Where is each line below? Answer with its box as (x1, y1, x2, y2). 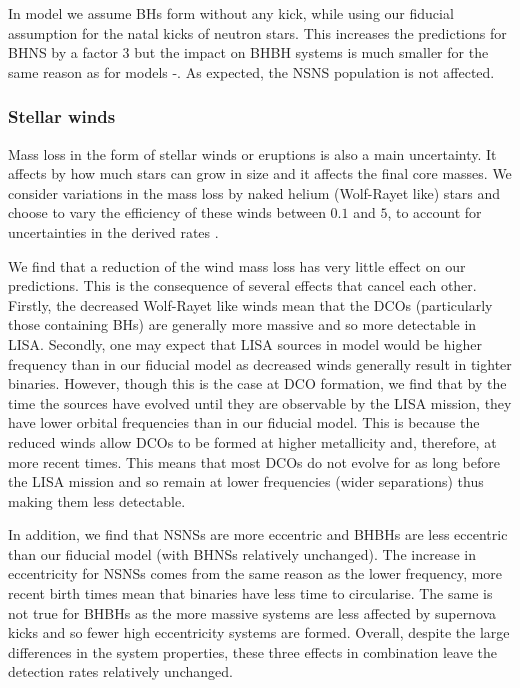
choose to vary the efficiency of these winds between (8, 202, 326, 223)
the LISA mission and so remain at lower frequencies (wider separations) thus (8, 471, 484, 492)
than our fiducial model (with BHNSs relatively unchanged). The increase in (8, 543, 476, 564)
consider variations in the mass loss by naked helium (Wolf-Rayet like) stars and (8, 182, 501, 203)
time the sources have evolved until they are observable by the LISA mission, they (8, 392, 512, 413)
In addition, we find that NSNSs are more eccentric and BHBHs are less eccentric (8, 524, 508, 545)
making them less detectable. (8, 490, 186, 511)
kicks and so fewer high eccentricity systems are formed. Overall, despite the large (8, 622, 510, 643)
